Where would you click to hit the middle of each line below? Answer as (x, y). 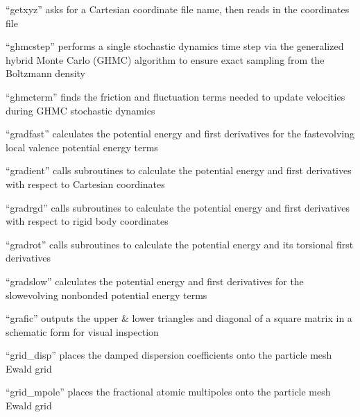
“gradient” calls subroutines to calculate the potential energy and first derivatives (179, 170)
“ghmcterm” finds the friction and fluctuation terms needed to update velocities (175, 96)
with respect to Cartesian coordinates (85, 184)
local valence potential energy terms (82, 147)
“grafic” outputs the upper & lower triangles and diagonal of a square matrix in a (179, 318)
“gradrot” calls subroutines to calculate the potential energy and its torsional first (180, 244)
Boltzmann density (45, 73)
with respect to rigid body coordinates (87, 221)
